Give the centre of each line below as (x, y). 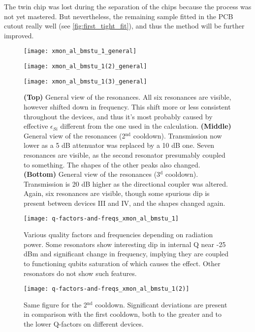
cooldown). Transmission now (177, 135)
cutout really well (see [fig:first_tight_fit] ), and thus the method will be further (124, 26)
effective (36, 126)
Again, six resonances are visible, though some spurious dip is (117, 193)
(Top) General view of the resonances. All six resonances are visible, (127, 97)
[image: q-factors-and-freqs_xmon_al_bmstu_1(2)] (107, 289)
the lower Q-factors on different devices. (84, 323)
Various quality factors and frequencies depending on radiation (118, 235)
